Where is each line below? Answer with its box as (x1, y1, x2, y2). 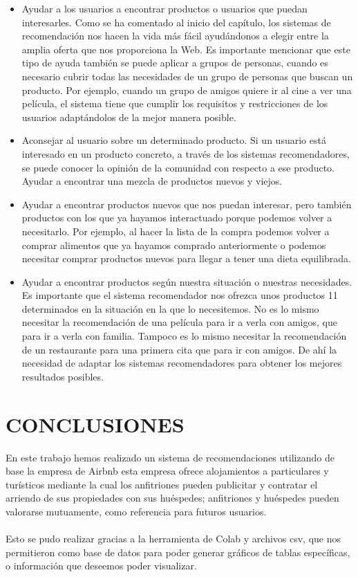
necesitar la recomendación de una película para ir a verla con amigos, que (21, 315, 337, 329)
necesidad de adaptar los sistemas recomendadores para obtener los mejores (21, 356, 342, 370)
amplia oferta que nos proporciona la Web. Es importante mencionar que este (21, 42, 350, 56)
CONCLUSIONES (6, 410, 185, 438)
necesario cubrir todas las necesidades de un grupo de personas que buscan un (21, 68, 353, 83)
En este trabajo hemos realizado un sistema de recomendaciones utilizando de (6, 450, 335, 464)
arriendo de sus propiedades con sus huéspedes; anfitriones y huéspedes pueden (6, 491, 339, 505)
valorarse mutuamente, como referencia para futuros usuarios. (6, 504, 267, 518)
